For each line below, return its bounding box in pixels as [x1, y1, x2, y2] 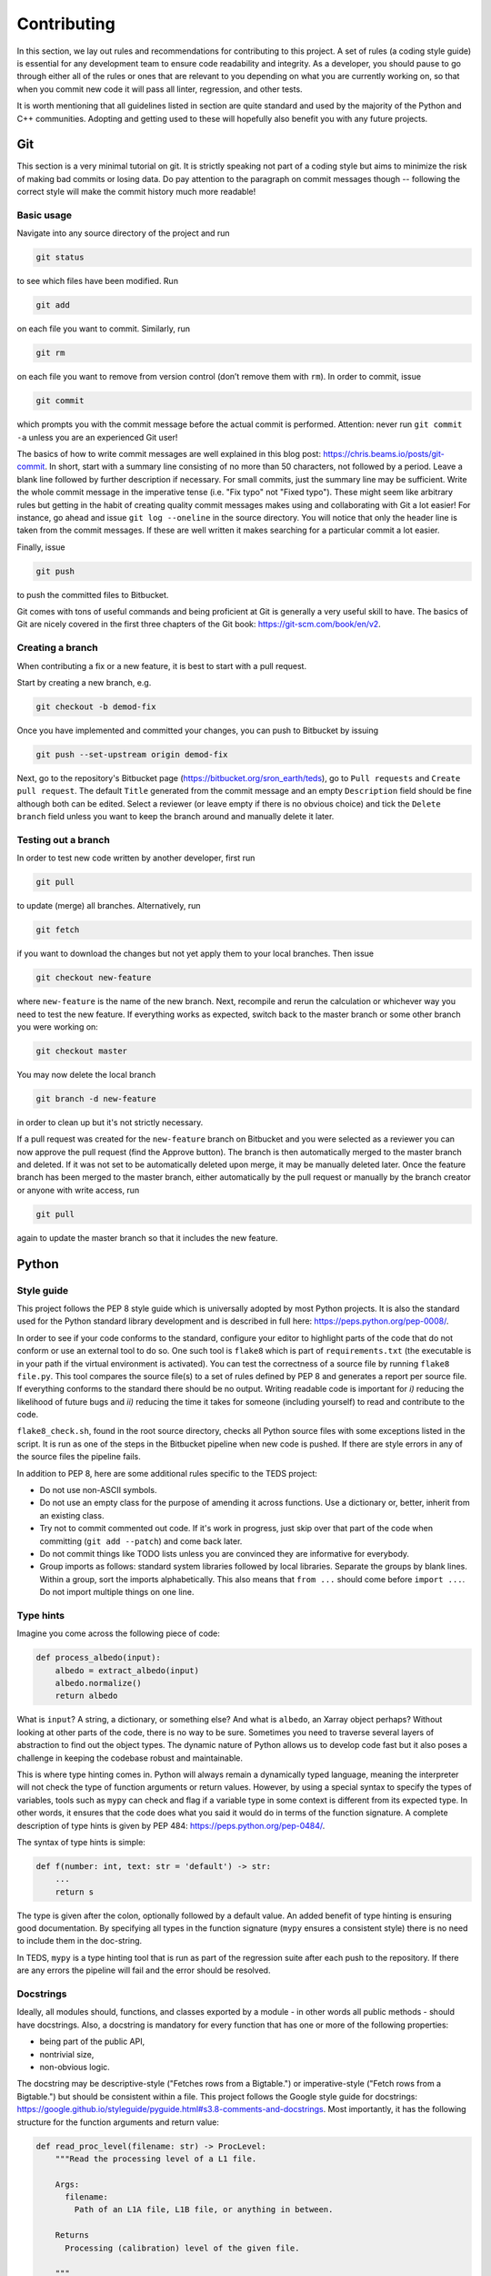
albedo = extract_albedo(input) [55, 1665, 200, 1675]
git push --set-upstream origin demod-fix [35, 749, 228, 759]
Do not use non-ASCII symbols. [39, 1485, 157, 1496]
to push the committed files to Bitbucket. [16, 589, 169, 600]
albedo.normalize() [55, 1678, 143, 1689]
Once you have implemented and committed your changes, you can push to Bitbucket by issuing [16, 725, 379, 736]
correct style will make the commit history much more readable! [16, 187, 256, 198]
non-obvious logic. [39, 2061, 111, 2072]
